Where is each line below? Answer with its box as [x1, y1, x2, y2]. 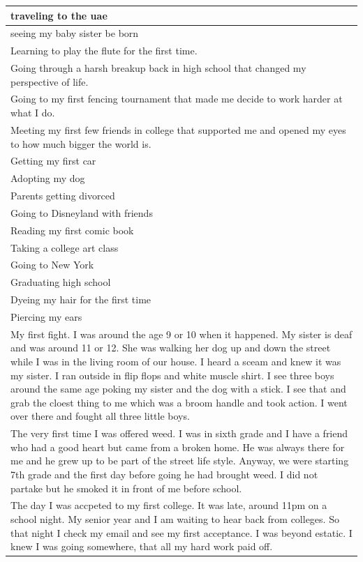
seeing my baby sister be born [10, 26, 139, 40]
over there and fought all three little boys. [10, 409, 190, 423]
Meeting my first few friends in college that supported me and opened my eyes [10, 122, 346, 137]
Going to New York [10, 257, 94, 272]
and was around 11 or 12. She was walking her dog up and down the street [10, 340, 331, 355]
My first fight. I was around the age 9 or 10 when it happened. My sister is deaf [10, 326, 353, 341]
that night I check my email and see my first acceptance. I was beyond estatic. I [10, 525, 353, 540]
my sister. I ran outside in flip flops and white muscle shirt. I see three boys [10, 367, 334, 382]
